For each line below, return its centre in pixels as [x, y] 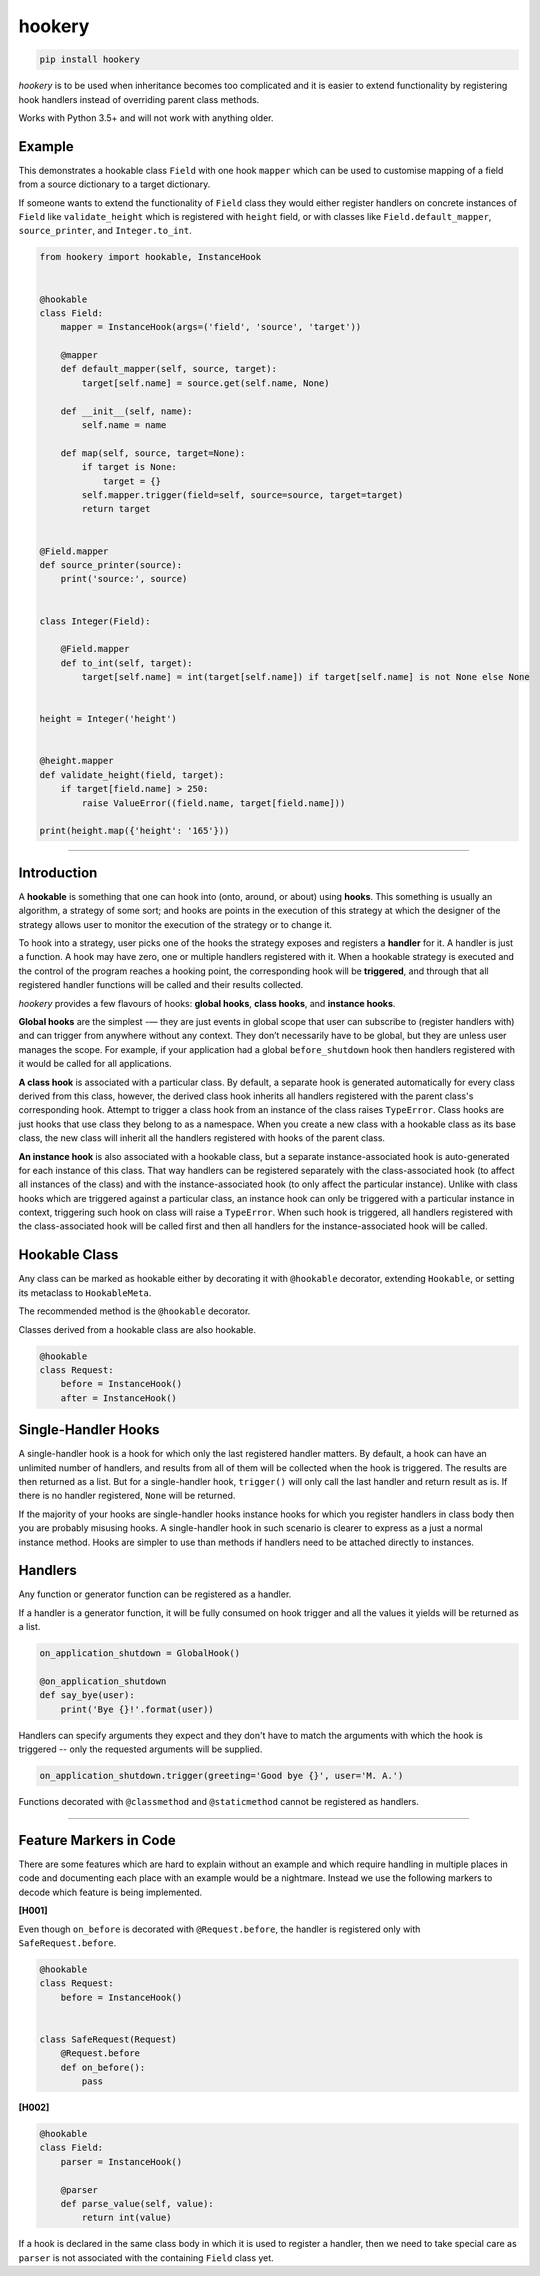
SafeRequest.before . [67, 1942]
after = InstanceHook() [118, 1398]
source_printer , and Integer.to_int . [105, 231]
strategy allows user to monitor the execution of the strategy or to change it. [175, 924]
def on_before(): [103, 2067]
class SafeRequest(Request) [108, 2039]
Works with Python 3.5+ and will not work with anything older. [146, 117]
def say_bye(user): [87, 1695]
